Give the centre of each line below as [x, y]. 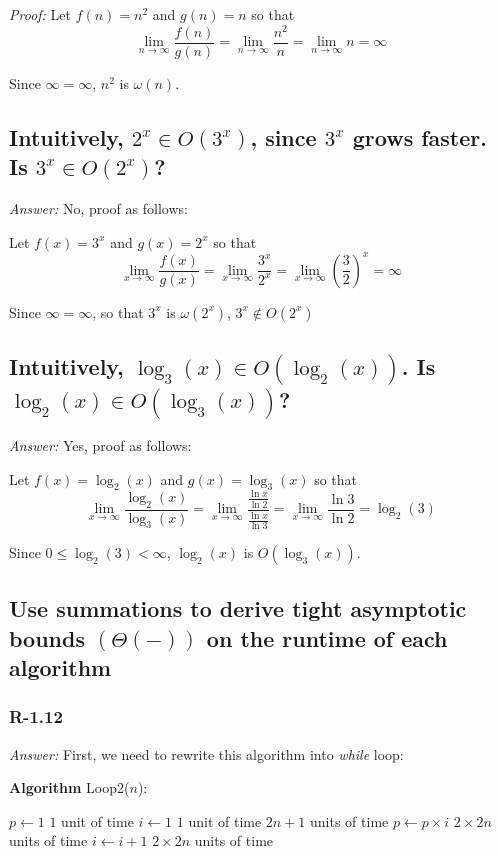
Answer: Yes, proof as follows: [100, 444]
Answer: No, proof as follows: [98, 207]
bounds [47, 637]
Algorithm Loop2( [69, 787]
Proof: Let [40, 14]
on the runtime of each [327, 637]
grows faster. [419, 136]
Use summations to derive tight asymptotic [238, 608]
